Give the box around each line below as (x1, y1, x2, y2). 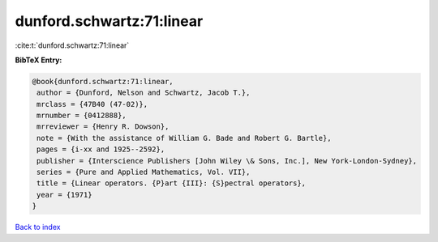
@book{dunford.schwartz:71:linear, (32, 77, 174, 86)
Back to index (15, 223, 61, 232)
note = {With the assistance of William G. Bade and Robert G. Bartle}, (36, 134, 332, 142)
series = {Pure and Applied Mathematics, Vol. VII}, (36, 168, 251, 177)
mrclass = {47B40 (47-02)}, (36, 100, 148, 108)
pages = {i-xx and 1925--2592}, (36, 145, 165, 154)
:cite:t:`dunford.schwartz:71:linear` (15, 40, 130, 50)
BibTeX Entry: (15, 55, 62, 65)
